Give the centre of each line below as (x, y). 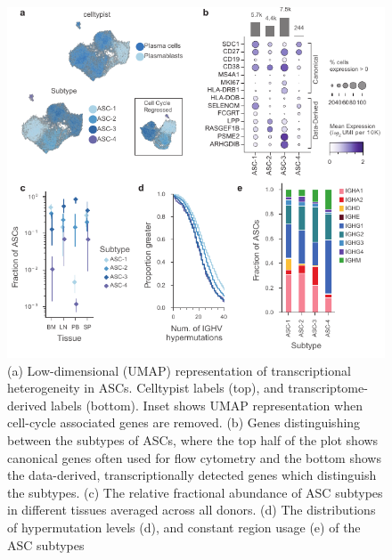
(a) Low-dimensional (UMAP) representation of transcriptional (179, 370)
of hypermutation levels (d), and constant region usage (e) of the (184, 528)
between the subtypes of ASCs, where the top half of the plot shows (193, 440)
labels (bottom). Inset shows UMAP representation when (207, 405)
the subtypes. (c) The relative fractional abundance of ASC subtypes (195, 492)
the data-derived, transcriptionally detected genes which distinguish (192, 475)
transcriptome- (328, 388)
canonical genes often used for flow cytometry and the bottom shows (194, 457)
